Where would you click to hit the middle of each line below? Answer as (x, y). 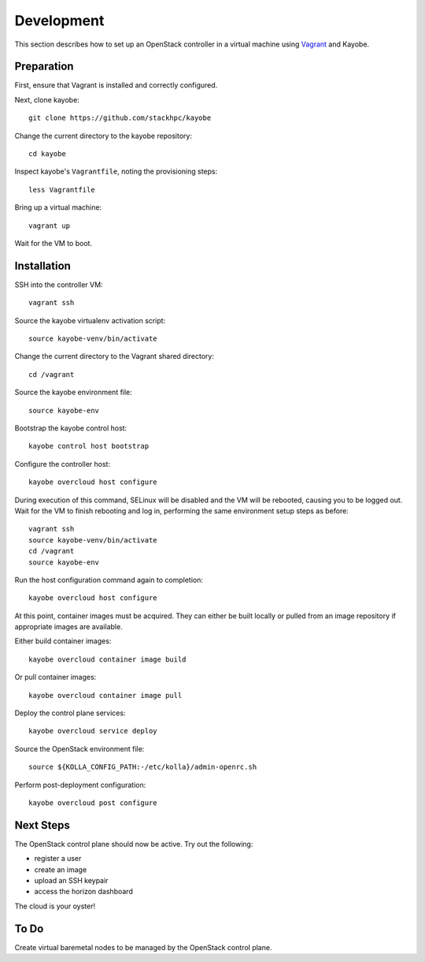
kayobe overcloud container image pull (105, 695)
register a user (58, 859)
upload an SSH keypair (71, 881)
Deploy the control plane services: (70, 713)
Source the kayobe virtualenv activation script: (90, 320)
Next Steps (42, 825)
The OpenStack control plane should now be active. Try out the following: (134, 844)
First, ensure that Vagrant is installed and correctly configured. (116, 85)
